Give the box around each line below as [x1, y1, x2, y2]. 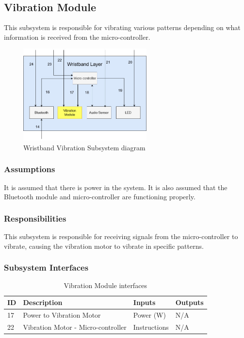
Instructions [133, 322, 169, 332]
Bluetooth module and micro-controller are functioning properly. [4, 192, 195, 202]
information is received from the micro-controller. [4, 32, 150, 42]
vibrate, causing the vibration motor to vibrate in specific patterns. [4, 241, 204, 251]
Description [23, 297, 63, 307]
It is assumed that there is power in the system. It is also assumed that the [4, 182, 228, 192]
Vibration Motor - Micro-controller [23, 322, 127, 332]
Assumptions [4, 163, 55, 175]
